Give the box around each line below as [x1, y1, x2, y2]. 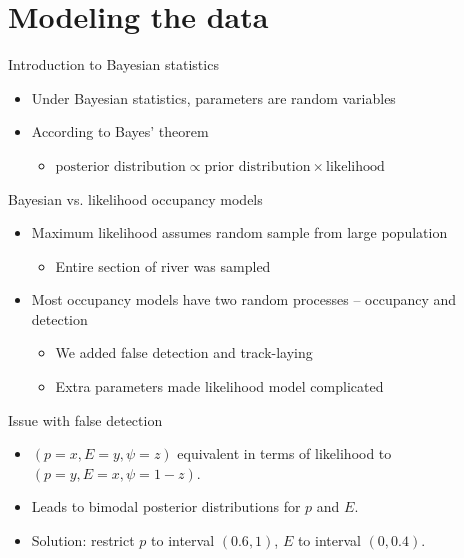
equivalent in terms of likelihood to [177, 443, 392, 464]
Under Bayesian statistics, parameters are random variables [31, 87, 396, 108]
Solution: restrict [31, 530, 135, 551]
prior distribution [204, 159, 311, 174]
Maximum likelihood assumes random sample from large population [31, 222, 448, 243]
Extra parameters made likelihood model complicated [55, 376, 384, 397]
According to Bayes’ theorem [31, 121, 209, 142]
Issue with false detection [8, 409, 163, 430]
